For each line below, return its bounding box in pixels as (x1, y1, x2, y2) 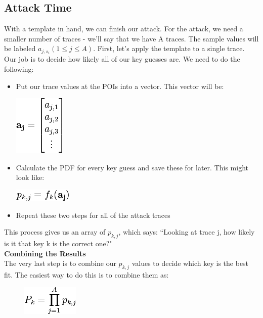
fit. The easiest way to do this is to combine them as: (4, 269, 169, 280)
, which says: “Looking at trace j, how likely (118, 226, 255, 237)
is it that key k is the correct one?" (4, 238, 112, 249)
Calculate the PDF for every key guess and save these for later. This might (16, 162, 248, 172)
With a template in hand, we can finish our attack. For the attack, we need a (4, 23, 243, 34)
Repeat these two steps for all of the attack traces (16, 209, 170, 220)
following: (4, 64, 34, 74)
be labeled (4, 43, 36, 54)
